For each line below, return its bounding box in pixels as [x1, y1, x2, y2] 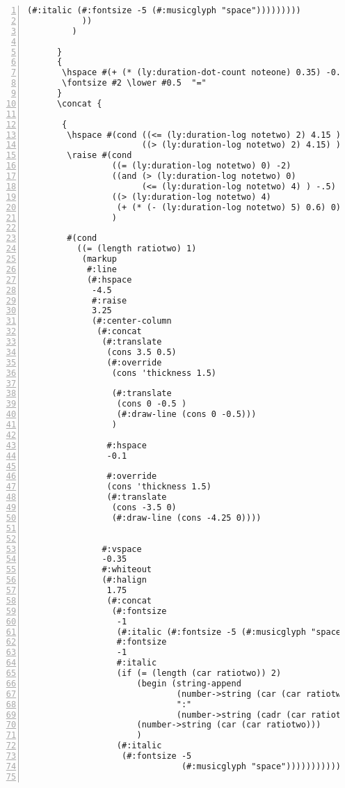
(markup [81, 254, 117, 264]
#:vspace [102, 544, 142, 554]
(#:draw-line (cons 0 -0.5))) [116, 409, 257, 420]
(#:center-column [92, 316, 172, 326]
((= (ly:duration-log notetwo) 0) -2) [111, 161, 291, 171]
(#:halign [102, 575, 147, 585]
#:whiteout [102, 565, 152, 575]
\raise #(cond [67, 150, 132, 161]
